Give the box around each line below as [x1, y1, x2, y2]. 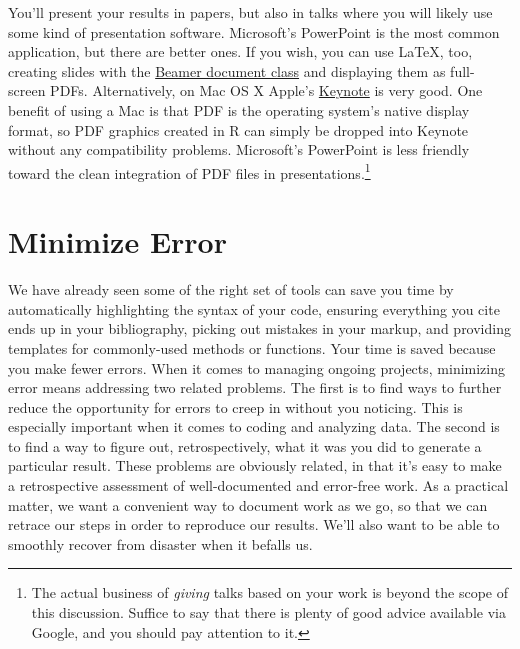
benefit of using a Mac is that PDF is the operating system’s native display [8, 99, 470, 120]
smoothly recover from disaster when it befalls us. [8, 533, 313, 554]
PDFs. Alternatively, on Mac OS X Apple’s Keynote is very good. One [50, 80, 483, 101]
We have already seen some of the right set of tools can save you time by [8, 279, 454, 300]
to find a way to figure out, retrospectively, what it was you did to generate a [8, 435, 482, 456]
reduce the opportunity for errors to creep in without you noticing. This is [8, 396, 463, 417]
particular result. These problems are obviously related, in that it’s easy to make [8, 455, 502, 476]
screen [8, 80, 46, 101]
